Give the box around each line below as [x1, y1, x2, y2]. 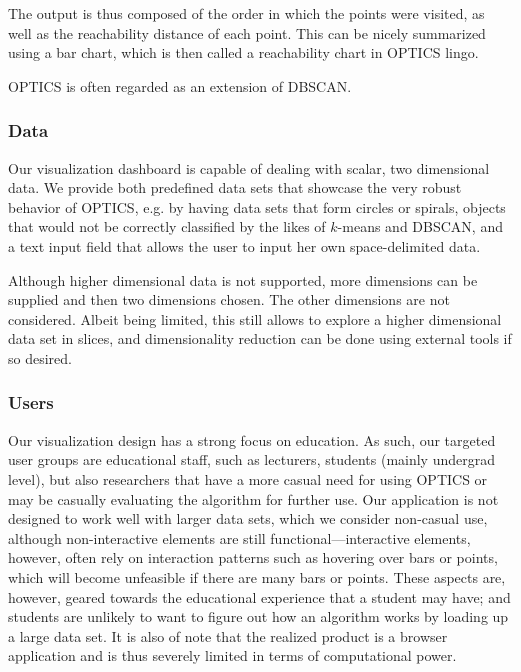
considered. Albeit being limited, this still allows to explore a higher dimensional [8, 308, 502, 329]
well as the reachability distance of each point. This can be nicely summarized [8, 22, 486, 43]
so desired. [8, 347, 72, 368]
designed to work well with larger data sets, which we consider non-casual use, [8, 508, 488, 529]
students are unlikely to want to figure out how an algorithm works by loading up [8, 606, 509, 627]
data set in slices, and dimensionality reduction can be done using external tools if [8, 328, 512, 349]
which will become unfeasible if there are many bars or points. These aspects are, [8, 566, 506, 587]
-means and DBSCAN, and [337, 216, 503, 237]
